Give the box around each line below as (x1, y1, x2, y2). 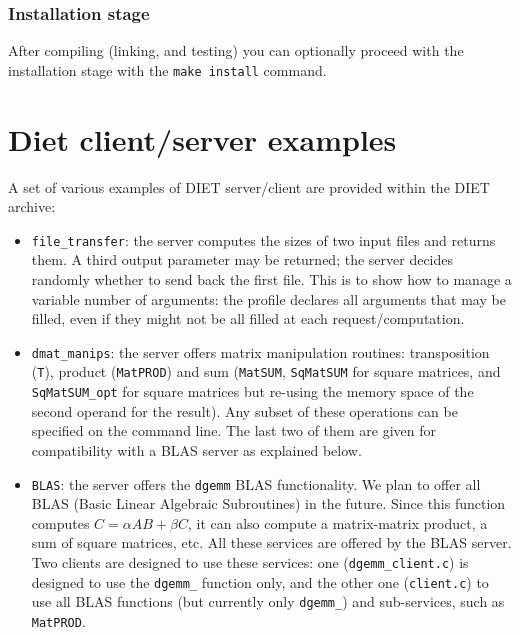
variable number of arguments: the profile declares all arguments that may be (31, 288, 506, 309)
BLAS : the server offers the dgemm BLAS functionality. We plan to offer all (31, 473, 481, 494)
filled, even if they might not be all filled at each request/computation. (31, 308, 465, 329)
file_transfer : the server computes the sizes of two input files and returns (31, 229, 496, 250)
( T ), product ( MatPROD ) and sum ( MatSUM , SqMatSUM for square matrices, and (31, 361, 501, 382)
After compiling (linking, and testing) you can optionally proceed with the (8, 40, 464, 61)
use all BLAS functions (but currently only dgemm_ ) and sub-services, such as (31, 591, 505, 612)
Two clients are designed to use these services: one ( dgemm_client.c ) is (31, 552, 469, 572)
